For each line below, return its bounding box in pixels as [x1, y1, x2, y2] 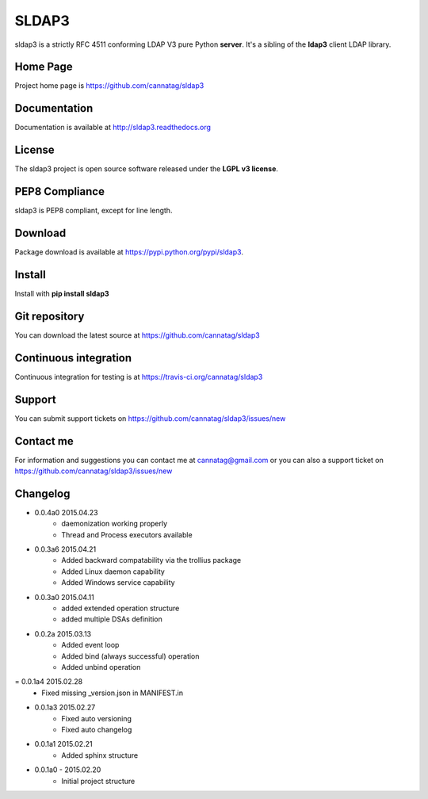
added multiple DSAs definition [61, 614, 162, 624]
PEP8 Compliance [14, 185, 105, 198]
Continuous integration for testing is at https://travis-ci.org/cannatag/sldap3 [14, 372, 263, 381]
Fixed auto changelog [61, 724, 132, 734]
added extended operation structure [61, 603, 180, 614]
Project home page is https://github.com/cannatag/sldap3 [14, 81, 204, 90]
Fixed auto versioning [61, 713, 132, 723]
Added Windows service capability [61, 578, 175, 587]
